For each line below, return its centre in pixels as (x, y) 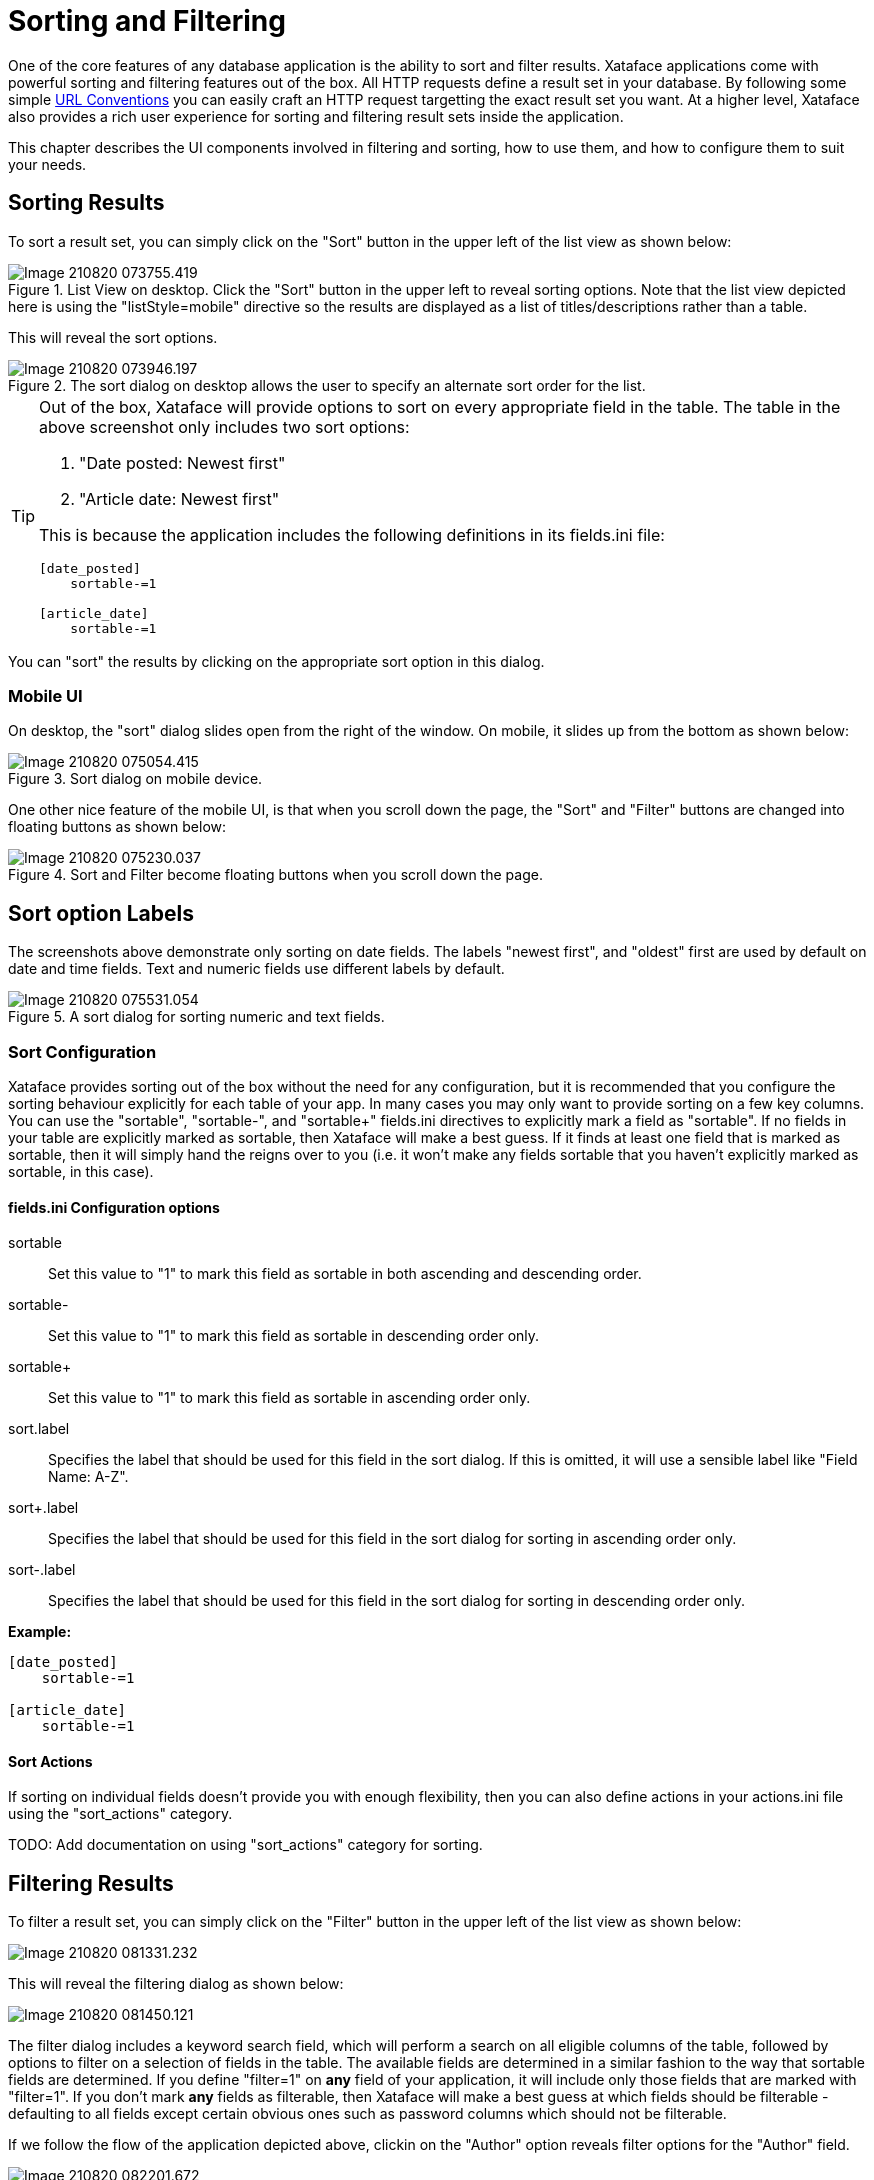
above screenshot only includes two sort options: (224, 426)
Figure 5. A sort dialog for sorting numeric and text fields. (196, 1017)
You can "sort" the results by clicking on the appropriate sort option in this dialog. (276, 661)
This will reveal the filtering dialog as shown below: (176, 1984)
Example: (40, 1632)
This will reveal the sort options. (113, 337)
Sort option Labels (101, 913)
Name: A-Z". (88, 1477)
